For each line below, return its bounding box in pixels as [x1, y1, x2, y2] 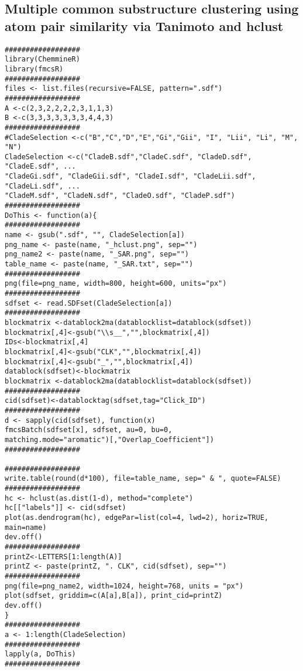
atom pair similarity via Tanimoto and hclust [5, 16, 284, 35]
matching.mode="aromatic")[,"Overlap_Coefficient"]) [5, 435, 214, 444]
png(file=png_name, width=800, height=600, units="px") [5, 279, 227, 288]
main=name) [5, 523, 47, 532]
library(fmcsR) [5, 64, 64, 73]
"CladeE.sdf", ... [5, 162, 76, 171]
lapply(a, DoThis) [5, 650, 76, 659]
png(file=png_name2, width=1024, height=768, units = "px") [5, 581, 244, 590]
